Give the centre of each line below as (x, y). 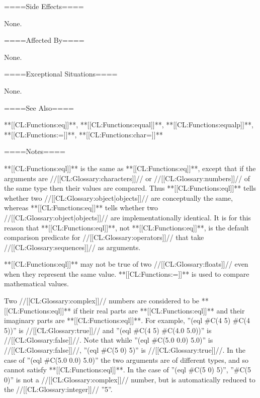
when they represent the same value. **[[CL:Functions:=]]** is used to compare (127, 273)
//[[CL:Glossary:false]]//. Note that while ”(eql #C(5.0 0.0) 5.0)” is (109, 340)
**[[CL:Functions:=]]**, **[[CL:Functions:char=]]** (83, 134)
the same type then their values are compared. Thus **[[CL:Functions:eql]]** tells (130, 188)
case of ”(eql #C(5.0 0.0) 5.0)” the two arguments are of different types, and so (126, 360)
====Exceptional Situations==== (61, 74)
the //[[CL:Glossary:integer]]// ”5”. (58, 389)
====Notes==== (35, 151)
